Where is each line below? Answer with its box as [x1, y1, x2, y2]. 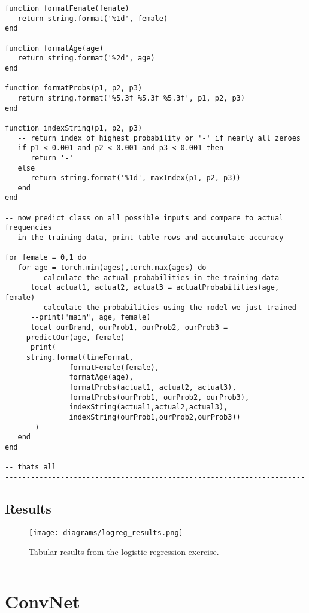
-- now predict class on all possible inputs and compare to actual [5, 213, 284, 222]
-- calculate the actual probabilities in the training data [30, 273, 280, 282]
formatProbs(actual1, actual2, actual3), [69, 383, 237, 392]
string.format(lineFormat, [26, 353, 134, 362]
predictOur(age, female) [26, 333, 125, 342]
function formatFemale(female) [5, 4, 129, 13]
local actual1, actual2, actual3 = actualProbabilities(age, [30, 283, 280, 292]
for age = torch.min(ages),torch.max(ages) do [17, 263, 207, 272]
